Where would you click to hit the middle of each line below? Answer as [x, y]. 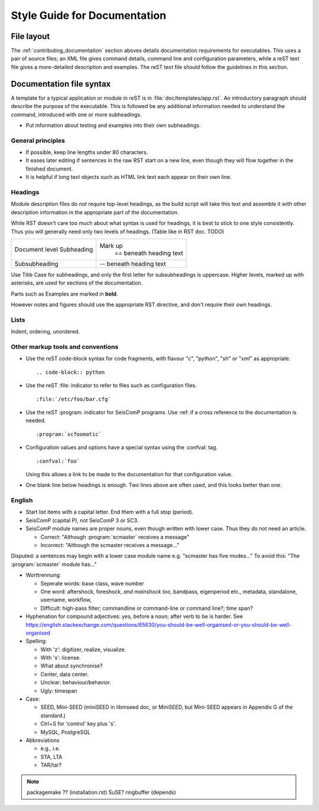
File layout [30, 36]
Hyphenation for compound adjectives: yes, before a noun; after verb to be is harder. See [134, 616]
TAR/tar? [51, 765]
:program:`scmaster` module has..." [54, 564]
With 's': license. [61, 658]
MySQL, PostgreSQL [66, 732]
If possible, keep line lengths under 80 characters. [87, 152]
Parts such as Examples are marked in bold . [64, 294]
